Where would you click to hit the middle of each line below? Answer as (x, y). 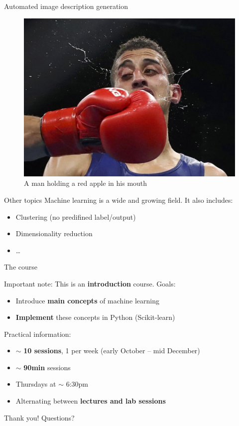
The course (21, 267)
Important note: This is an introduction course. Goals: (90, 283)
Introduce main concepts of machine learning (87, 300)
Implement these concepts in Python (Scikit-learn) (95, 317)
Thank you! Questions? (39, 417)
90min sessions (47, 367)
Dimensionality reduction (54, 233)
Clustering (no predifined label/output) (76, 216)
